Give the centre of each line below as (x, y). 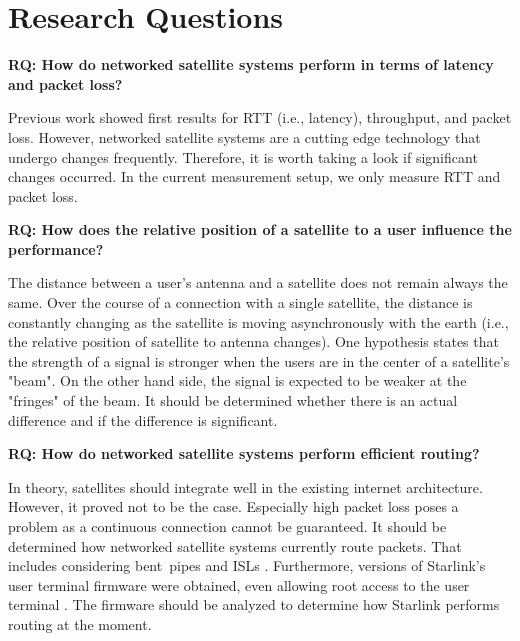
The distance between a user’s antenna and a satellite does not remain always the (258, 282)
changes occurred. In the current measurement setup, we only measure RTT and (254, 176)
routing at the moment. (80, 623)
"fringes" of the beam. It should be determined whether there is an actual (233, 400)
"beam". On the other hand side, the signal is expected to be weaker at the (237, 380)
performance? (56, 248)
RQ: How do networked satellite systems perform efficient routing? (244, 453)
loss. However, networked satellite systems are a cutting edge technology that (244, 136)
